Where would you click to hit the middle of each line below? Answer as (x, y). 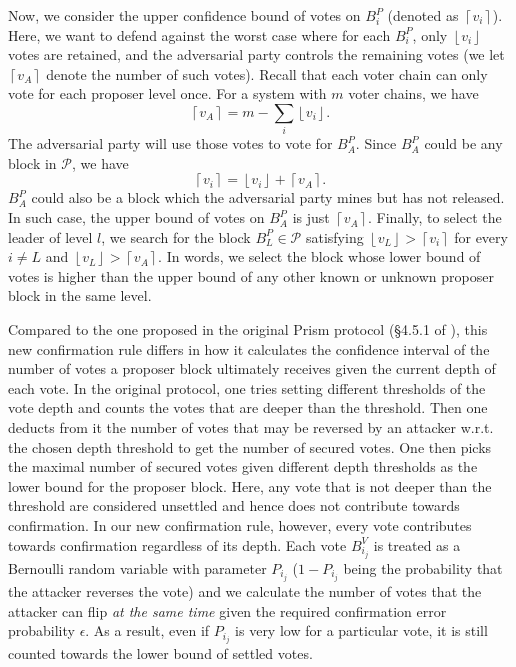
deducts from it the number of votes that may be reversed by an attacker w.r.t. (251, 427)
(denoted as (423, 15)
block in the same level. (80, 295)
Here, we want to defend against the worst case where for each (199, 34)
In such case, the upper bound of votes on (136, 217)
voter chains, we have (413, 93)
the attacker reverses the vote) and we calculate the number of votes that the (245, 591)
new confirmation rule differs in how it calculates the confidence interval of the (249, 348)
